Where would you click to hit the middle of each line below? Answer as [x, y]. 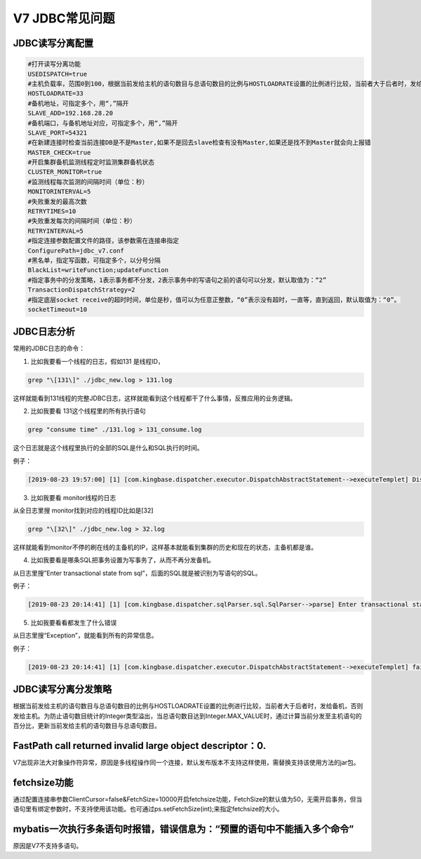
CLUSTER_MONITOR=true [65, 172]
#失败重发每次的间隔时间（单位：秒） [82, 221]
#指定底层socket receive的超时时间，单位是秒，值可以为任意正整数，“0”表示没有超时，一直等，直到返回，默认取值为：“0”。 [214, 299]
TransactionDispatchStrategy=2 [82, 290]
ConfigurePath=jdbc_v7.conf [76, 250]
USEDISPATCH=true [58, 74]
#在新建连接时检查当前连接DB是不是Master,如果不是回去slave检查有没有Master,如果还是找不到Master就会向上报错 [199, 143]
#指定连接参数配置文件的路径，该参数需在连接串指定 [103, 241]
